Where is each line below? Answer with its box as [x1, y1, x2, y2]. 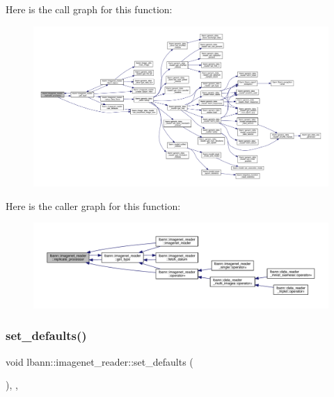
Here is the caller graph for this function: [6, 198, 181, 213]
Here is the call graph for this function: [6, 2, 173, 16]
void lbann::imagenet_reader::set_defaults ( [6, 354, 193, 368]
